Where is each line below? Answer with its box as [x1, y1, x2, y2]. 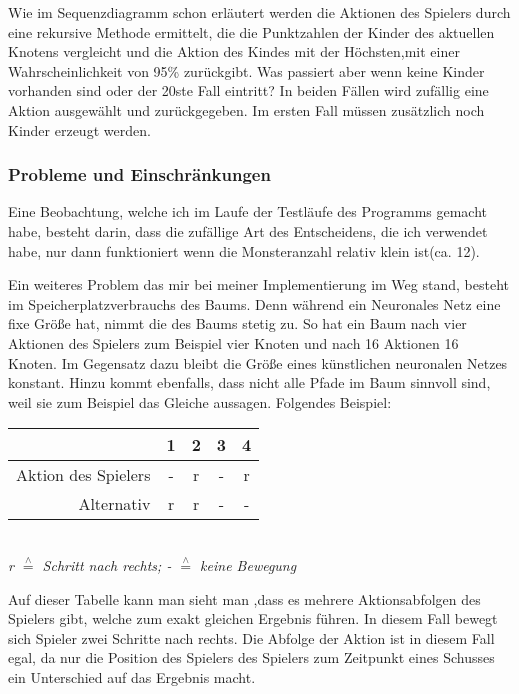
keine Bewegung [200, 554, 297, 575]
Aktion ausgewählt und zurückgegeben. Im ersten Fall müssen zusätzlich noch [8, 99, 485, 120]
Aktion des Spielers [16, 463, 151, 487]
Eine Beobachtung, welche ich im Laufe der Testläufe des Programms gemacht [8, 201, 488, 222]
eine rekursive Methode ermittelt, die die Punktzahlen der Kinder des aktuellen [8, 21, 495, 42]
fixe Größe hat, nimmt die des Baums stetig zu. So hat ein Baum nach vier [8, 313, 467, 334]
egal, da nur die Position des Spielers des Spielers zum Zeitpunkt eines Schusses [8, 647, 495, 668]
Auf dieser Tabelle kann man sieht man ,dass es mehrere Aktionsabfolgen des [8, 588, 481, 609]
